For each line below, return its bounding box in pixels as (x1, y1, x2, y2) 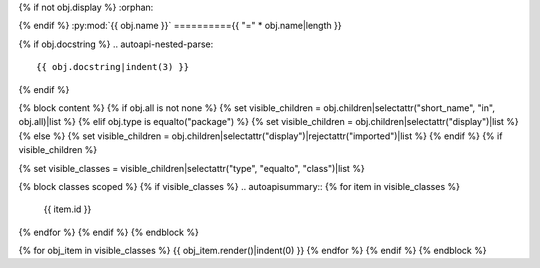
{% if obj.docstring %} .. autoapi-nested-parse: (18, 38, 214, 50)
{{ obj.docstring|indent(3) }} (36, 61, 190, 73)
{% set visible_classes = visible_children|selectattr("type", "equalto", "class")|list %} (18, 162, 365, 174)
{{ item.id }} (43, 203, 92, 215)
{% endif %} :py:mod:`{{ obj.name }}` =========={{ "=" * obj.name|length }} (18, 20, 342, 32)
